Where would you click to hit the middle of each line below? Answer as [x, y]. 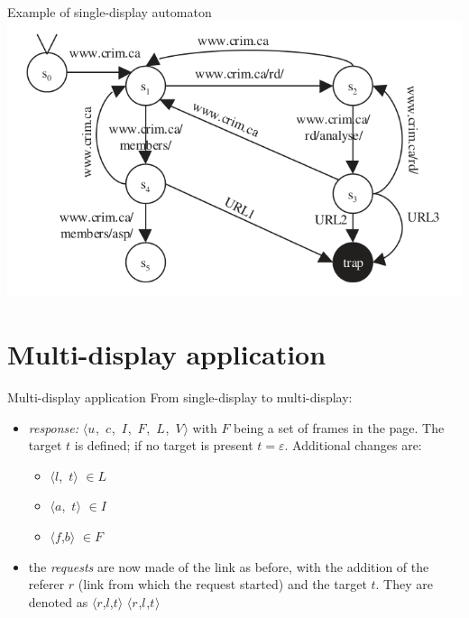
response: [54, 427]
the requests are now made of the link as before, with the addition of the [229, 566]
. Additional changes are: [353, 445]
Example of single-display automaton [110, 12]
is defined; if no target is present [164, 445]
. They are [404, 584]
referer [46, 584]
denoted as [58, 601]
